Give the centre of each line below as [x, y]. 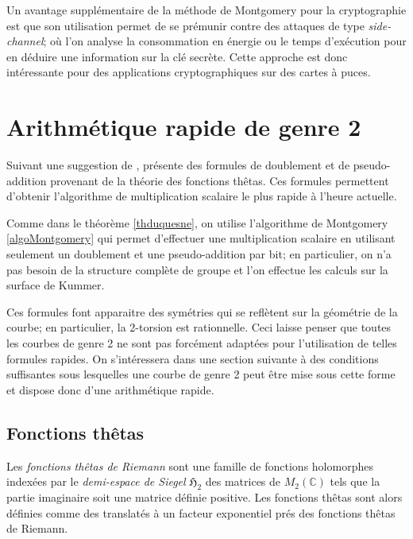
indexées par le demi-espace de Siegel [96, 481]
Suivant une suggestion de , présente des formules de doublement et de [178, 165]
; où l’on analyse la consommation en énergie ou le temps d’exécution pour [225, 41]
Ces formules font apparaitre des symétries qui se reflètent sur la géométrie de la [202, 311]
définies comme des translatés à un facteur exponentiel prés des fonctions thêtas [201, 512]
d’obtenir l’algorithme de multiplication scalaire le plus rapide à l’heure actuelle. [202, 196]
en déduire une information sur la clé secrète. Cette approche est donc [177, 56]
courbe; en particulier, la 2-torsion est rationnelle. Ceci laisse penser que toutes [199, 327]
